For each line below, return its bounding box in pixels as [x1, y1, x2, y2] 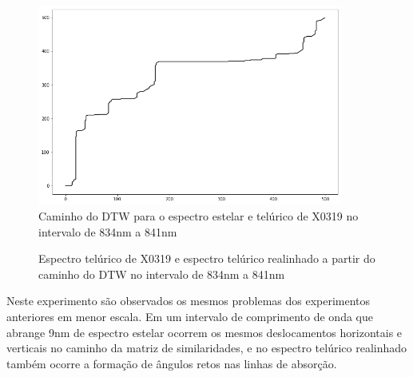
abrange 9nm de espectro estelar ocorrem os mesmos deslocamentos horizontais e [6, 323, 403, 340]
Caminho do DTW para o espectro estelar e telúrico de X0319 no [38, 207, 359, 224]
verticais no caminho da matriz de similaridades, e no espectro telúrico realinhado [6, 339, 407, 356]
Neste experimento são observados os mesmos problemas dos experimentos [6, 292, 371, 309]
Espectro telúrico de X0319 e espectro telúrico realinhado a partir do [38, 250, 375, 267]
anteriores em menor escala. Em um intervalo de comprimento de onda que [6, 308, 373, 324]
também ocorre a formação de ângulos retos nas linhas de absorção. [6, 355, 337, 371]
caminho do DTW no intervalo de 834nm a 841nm [38, 265, 285, 282]
